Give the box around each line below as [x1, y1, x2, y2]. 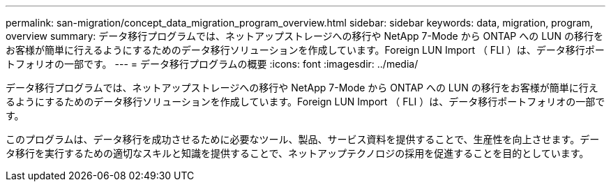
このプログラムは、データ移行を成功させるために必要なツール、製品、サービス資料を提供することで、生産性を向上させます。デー [6, 133, 600, 145]
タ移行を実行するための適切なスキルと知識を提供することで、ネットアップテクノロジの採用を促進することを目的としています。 [6, 147, 589, 159]
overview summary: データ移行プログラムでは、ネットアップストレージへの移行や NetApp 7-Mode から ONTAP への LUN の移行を [6, 30, 603, 42]
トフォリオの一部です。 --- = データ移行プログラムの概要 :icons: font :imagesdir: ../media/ [6, 58, 418, 70]
